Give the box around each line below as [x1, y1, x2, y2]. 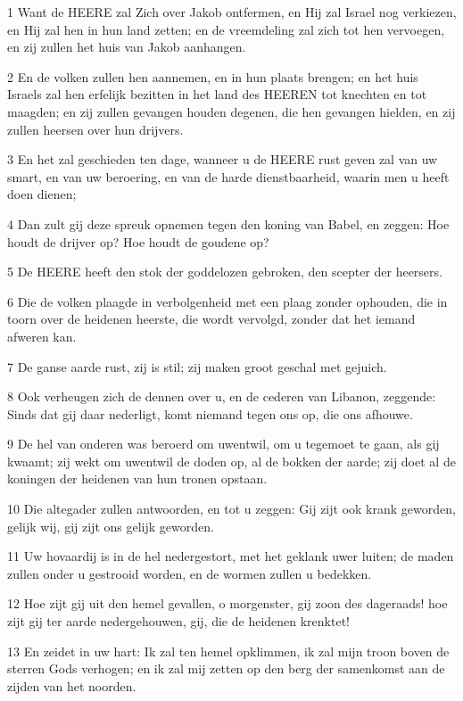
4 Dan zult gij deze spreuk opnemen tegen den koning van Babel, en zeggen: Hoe [7, 214, 450, 233]
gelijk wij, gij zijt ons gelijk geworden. [7, 516, 214, 535]
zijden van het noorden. [7, 676, 136, 695]
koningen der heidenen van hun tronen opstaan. [7, 469, 268, 488]
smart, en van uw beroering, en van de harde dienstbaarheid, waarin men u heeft [7, 167, 450, 186]
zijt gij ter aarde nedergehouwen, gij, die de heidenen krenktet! [7, 612, 351, 631]
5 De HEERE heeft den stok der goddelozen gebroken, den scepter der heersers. [7, 262, 442, 281]
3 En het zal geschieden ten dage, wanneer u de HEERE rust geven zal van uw [7, 150, 438, 169]
